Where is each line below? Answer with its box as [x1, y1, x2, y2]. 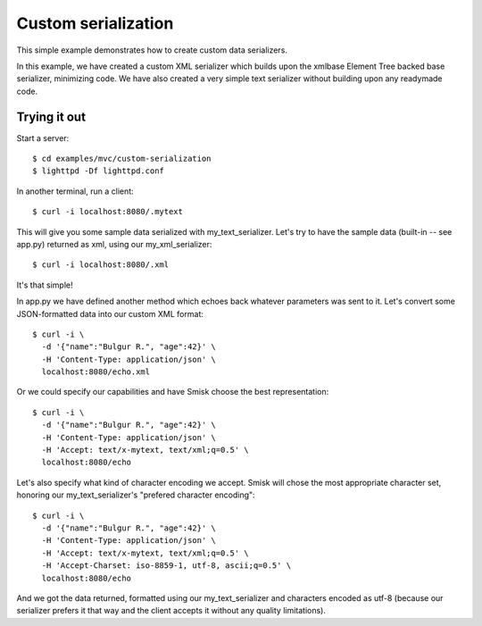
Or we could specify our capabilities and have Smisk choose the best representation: [16, 387, 329, 397]
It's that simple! [16, 280, 73, 290]
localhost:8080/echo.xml [41, 367, 151, 377]
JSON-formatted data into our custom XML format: [16, 308, 204, 319]
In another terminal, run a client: [16, 186, 134, 196]
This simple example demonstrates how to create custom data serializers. [16, 45, 287, 55]
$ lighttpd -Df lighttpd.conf [32, 166, 165, 176]
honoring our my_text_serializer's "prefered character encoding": [16, 489, 255, 500]
